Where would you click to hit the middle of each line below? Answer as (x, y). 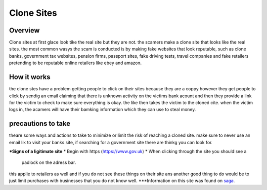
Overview (24, 30)
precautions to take (40, 124)
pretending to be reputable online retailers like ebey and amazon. (75, 63)
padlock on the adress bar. (49, 162)
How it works (30, 77)
